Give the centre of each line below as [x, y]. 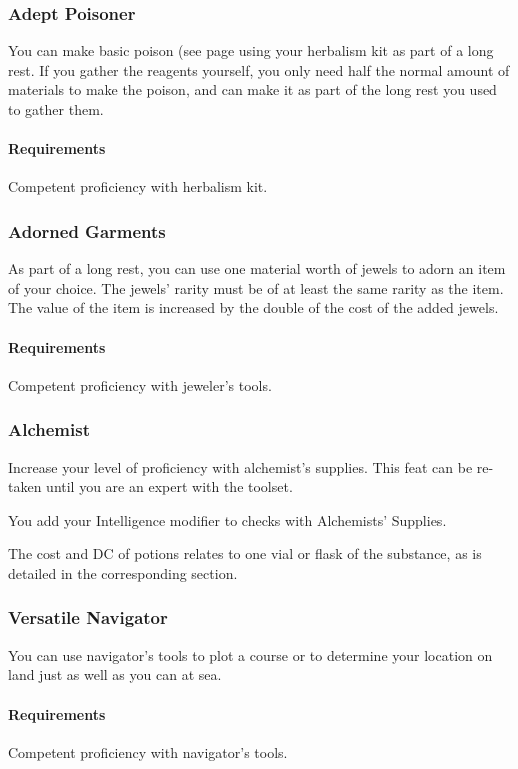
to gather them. [56, 109]
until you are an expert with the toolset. [169, 486]
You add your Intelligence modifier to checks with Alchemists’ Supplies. [227, 519]
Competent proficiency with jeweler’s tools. [140, 384]
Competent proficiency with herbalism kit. [138, 186]
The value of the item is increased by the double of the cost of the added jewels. [253, 307]
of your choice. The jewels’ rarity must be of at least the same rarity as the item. [256, 287]
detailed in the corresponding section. [123, 572]
